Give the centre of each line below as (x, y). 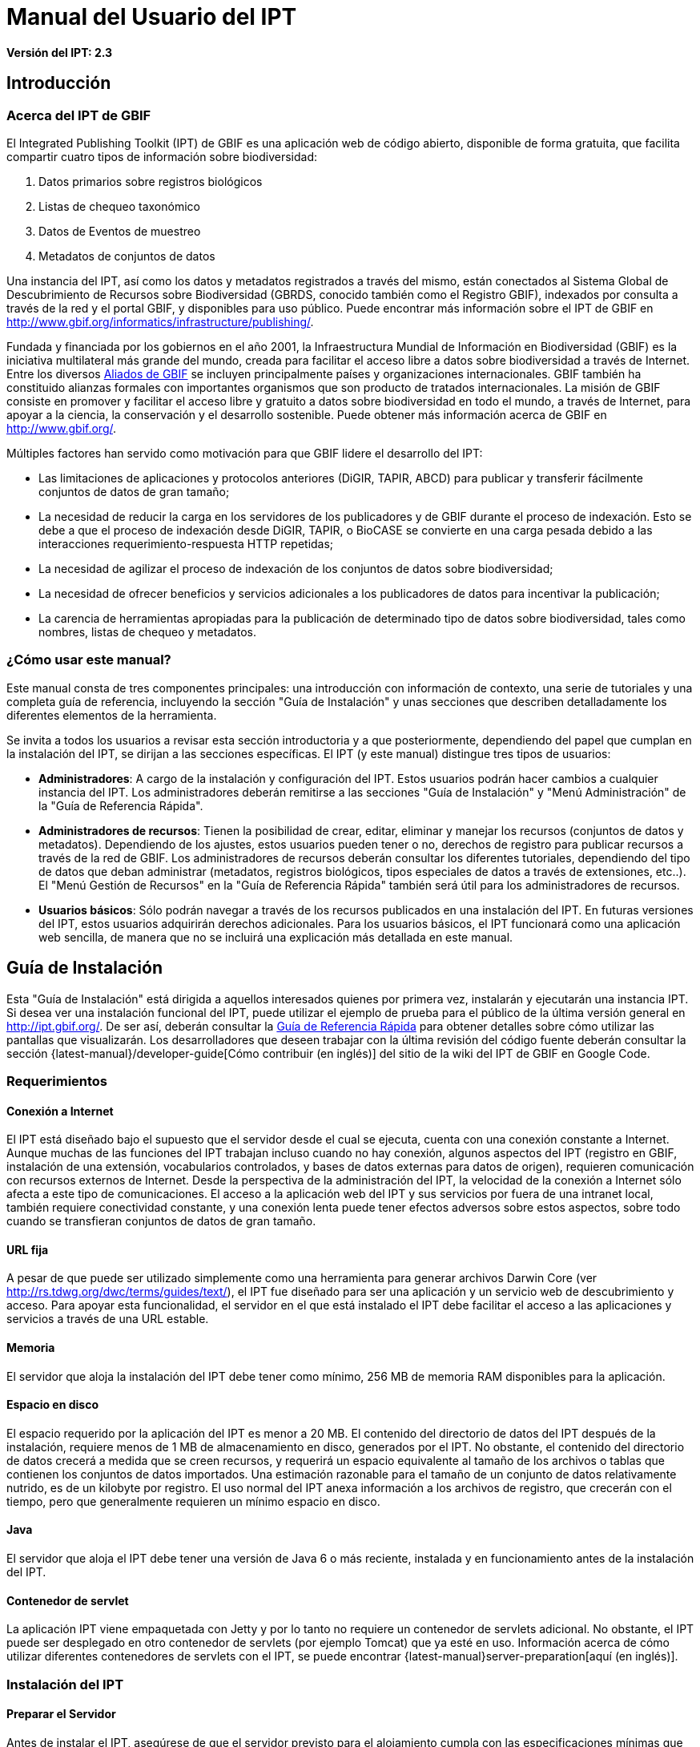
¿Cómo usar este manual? (89, 660)
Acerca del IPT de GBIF (79, 115)
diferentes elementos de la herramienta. (112, 715)
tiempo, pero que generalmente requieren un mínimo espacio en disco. (193, 1501)
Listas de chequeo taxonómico (119, 206)
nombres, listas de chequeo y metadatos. (147, 631)
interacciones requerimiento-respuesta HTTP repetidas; (186, 543)
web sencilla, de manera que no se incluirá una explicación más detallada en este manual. (276, 937)
